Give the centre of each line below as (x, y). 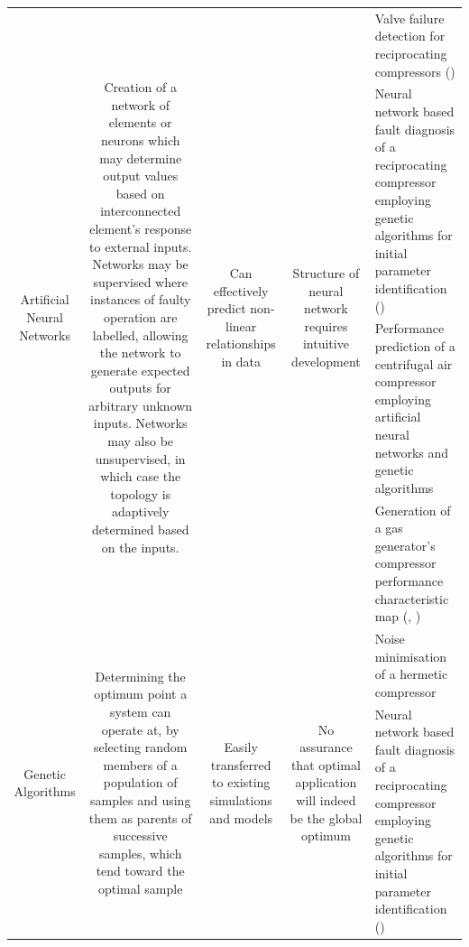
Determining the (140, 676)
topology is (141, 493)
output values (141, 176)
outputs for (140, 388)
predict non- (241, 308)
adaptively (140, 511)
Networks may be (140, 264)
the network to (140, 353)
